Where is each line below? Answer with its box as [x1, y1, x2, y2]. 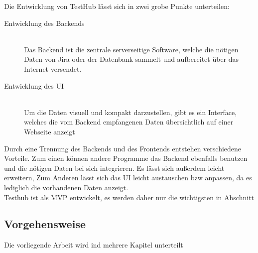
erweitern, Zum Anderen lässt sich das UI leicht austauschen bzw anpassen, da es [4, 172, 252, 183]
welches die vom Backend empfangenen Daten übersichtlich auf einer [24, 117, 234, 127]
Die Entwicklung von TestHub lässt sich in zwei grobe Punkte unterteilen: [4, 1, 230, 11]
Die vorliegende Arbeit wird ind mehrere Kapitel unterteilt [4, 240, 183, 250]
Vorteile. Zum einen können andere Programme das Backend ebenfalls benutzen [4, 153, 248, 163]
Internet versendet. [24, 63, 82, 74]
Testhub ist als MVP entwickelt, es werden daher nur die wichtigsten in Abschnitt [4, 192, 255, 202]
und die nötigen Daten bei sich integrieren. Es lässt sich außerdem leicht [4, 162, 225, 173]
